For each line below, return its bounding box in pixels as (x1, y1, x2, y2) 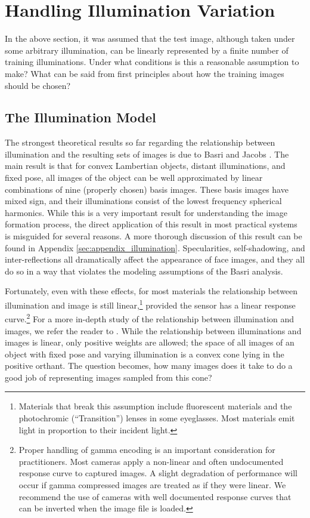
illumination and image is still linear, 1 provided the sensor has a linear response (5, 297, 296, 311)
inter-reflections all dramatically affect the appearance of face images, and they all (5, 253, 305, 266)
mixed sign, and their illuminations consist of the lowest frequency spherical (5, 195, 282, 207)
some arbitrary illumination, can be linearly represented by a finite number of (5, 44, 289, 56)
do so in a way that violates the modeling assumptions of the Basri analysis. (5, 264, 283, 277)
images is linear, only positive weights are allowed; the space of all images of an (5, 336, 294, 349)
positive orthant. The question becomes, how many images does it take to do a (5, 359, 293, 372)
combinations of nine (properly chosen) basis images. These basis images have (5, 183, 289, 195)
